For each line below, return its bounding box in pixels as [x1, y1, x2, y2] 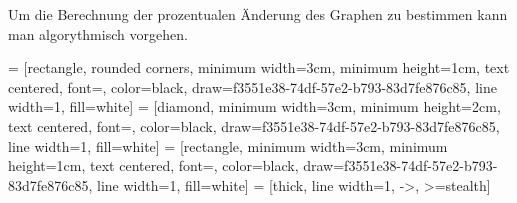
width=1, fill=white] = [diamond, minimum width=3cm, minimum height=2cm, [8, 96, 501, 117]
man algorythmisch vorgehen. [8, 23, 188, 44]
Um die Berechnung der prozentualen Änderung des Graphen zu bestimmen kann [8, 4, 508, 24]
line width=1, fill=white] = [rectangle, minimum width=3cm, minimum [8, 135, 448, 156]
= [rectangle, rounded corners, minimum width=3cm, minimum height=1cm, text [8, 57, 510, 78]
